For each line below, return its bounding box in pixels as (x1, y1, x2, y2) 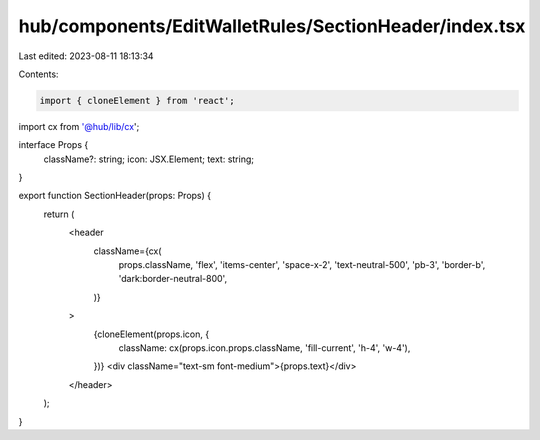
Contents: (18, 68, 59, 80)
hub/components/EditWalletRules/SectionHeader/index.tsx (18, 15, 526, 37)
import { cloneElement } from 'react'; (39, 95, 235, 106)
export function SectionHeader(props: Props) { (18, 190, 212, 202)
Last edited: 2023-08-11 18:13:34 (18, 50, 154, 62)
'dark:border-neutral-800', (118, 273, 228, 285)
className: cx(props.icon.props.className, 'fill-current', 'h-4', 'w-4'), (118, 341, 411, 354)
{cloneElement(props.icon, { (93, 328, 210, 340)
